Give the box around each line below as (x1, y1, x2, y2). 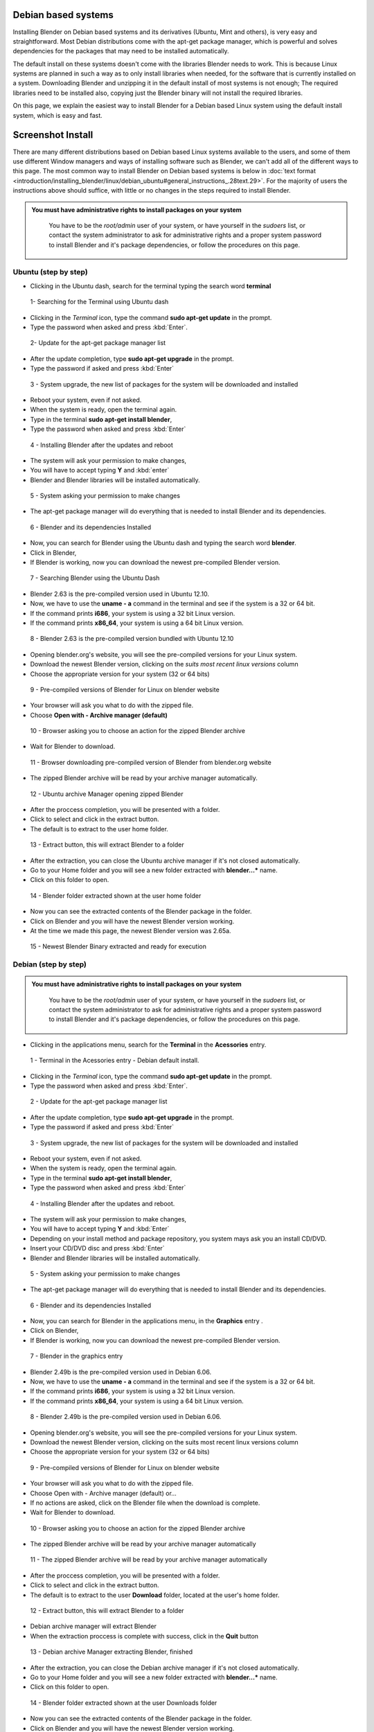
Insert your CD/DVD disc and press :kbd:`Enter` (30, 1244, 166, 1253)
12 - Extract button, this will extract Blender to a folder (30, 1607, 184, 1615)
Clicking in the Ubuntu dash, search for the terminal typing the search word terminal (30, 281, 271, 290)
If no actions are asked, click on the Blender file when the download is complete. (30, 1499, 260, 1507)
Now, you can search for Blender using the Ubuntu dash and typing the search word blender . (30, 539, 297, 547)
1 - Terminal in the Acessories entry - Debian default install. (30, 1057, 199, 1065)
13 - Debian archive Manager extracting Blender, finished (30, 1647, 193, 1656)
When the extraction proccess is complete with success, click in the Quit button (30, 1632, 259, 1640)
